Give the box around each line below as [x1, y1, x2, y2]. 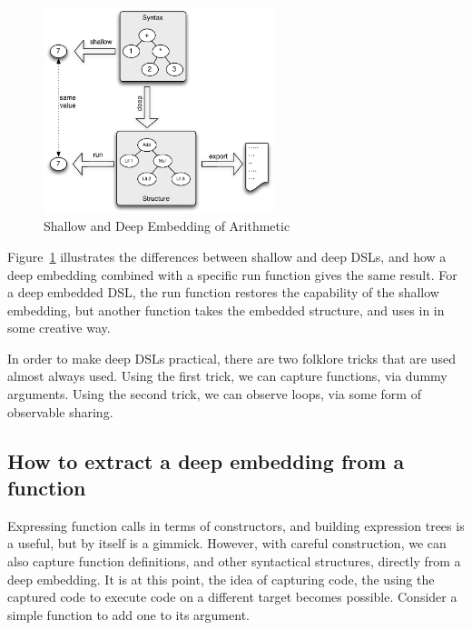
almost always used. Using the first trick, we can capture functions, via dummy [7, 366, 447, 385]
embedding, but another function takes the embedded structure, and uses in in [7, 300, 445, 319]
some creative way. [7, 318, 111, 337]
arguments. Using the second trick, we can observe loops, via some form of [7, 385, 421, 404]
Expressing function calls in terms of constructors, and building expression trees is [7, 515, 465, 535]
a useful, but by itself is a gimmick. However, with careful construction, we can [7, 534, 447, 553]
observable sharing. [7, 402, 113, 421]
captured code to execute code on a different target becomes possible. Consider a [7, 587, 457, 606]
